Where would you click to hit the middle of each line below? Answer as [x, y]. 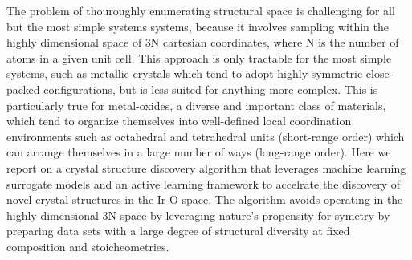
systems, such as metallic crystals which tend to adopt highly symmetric [185, 73]
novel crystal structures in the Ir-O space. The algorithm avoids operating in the [205, 199]
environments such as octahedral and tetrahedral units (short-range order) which [206, 136]
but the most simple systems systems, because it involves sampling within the [198, 26]
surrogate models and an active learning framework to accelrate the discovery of [204, 183]
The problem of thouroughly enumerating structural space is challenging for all [201, 10]
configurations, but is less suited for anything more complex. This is [211, 89]
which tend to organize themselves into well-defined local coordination [179, 121]
